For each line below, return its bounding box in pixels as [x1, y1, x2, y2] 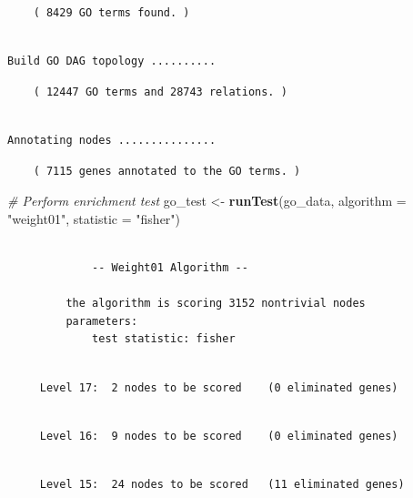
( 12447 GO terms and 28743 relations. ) [33, 85, 287, 98]
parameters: [65, 314, 138, 328]
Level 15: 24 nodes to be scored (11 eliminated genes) [39, 477, 405, 491]
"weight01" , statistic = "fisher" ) [7, 208, 181, 228]
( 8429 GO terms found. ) [33, 6, 190, 19]
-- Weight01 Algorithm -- [92, 260, 248, 274]
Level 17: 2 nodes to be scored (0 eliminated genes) [39, 381, 398, 394]
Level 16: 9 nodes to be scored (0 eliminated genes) [39, 429, 398, 442]
